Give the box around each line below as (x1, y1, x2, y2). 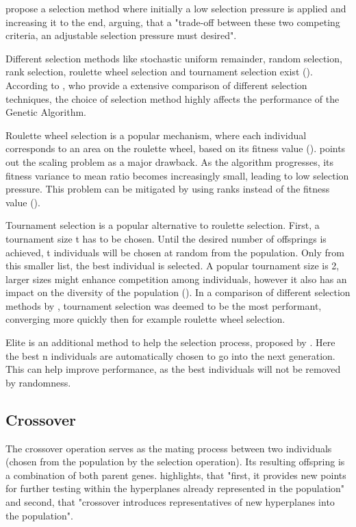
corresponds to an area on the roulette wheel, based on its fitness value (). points (5, 141, 346, 156)
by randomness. (5, 375, 71, 389)
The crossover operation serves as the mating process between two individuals (5, 441, 332, 455)
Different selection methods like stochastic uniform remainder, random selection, (5, 51, 342, 65)
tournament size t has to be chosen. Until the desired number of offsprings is (5, 231, 327, 245)
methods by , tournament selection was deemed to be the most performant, (5, 298, 322, 312)
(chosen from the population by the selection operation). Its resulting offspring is (5, 454, 345, 469)
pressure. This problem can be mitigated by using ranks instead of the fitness (5, 182, 330, 196)
